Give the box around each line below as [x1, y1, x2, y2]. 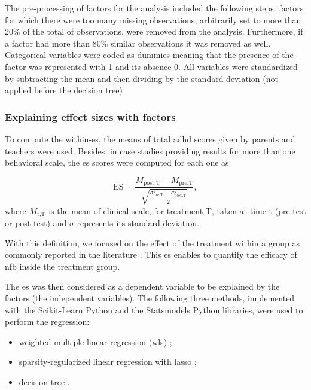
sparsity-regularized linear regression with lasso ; [19, 355, 197, 368]
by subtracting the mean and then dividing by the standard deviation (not [5, 72, 278, 84]
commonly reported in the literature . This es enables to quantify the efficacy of [5, 248, 297, 261]
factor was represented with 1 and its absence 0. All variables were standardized [5, 60, 298, 72]
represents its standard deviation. [77, 217, 199, 229]
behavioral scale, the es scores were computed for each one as [5, 156, 229, 169]
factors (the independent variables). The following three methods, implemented [5, 292, 295, 304]
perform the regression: [5, 315, 90, 328]
